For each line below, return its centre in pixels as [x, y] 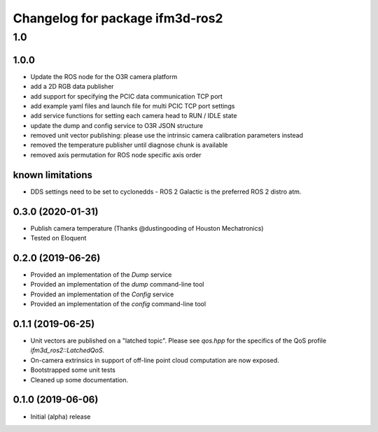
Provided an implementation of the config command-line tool [118, 304]
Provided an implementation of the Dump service [101, 274]
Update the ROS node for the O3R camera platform [104, 76]
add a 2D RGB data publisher [72, 87]
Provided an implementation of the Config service [102, 294]
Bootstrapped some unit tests [73, 370]
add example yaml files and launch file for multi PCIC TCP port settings [133, 106]
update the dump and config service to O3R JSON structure [117, 125]
